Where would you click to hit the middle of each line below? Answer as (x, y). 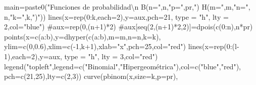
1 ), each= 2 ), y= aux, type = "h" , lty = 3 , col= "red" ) (81, 56)
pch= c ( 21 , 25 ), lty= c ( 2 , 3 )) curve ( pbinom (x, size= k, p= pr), (91, 76)
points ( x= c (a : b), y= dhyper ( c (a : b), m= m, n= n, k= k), (83, 36)
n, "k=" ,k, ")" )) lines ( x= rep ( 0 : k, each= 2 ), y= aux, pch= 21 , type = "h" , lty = (116, 16)
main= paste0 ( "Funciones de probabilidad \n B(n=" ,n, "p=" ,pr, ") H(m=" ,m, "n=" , (127, 7)
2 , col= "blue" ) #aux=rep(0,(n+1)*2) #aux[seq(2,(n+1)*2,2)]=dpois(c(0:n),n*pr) (129, 27)
